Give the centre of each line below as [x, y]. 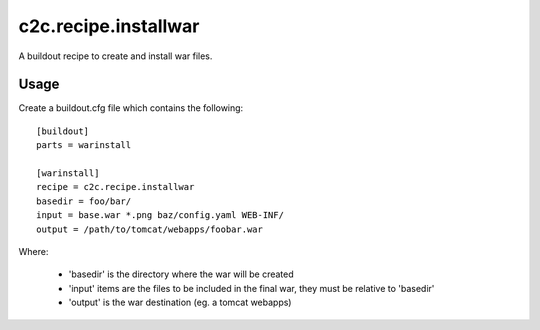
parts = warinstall [84, 145]
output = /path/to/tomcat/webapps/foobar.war [150, 229]
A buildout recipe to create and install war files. [115, 56]
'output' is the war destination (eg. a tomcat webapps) [180, 302]
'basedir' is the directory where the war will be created [181, 274]
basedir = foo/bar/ [84, 201]
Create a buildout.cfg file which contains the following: [131, 108]
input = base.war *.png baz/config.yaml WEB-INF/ [160, 215]
